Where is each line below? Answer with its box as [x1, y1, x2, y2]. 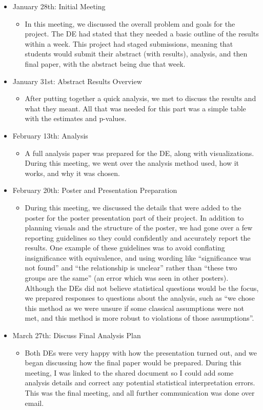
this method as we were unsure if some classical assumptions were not [25, 302, 244, 313]
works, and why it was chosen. [25, 167, 120, 178]
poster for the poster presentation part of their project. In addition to [25, 212, 244, 223]
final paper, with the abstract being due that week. [25, 58, 186, 69]
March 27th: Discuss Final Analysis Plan [12, 330, 141, 341]
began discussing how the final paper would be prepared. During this [25, 357, 241, 368]
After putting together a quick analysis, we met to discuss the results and [25, 93, 256, 104]
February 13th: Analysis [12, 130, 88, 141]
